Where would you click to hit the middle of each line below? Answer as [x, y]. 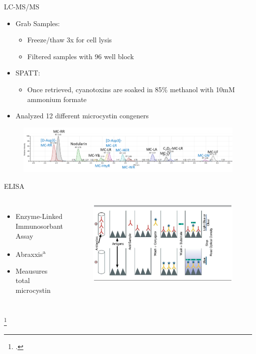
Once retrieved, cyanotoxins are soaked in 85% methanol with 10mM [131, 89]
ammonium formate [57, 99]
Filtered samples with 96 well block [80, 56]
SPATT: [28, 73]
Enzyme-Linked [39, 216]
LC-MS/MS [22, 6]
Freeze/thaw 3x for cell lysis [70, 40]
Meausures [32, 270]
